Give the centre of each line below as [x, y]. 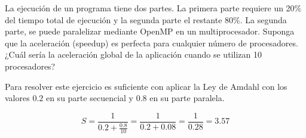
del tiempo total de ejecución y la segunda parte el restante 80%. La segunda [146, 19]
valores [17, 98]
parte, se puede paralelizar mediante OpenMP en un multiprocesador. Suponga [150, 31]
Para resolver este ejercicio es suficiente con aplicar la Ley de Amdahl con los [146, 86]
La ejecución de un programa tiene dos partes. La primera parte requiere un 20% [153, 8]
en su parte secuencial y [89, 98]
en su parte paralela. [187, 98]
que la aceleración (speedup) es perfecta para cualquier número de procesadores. [152, 43]
